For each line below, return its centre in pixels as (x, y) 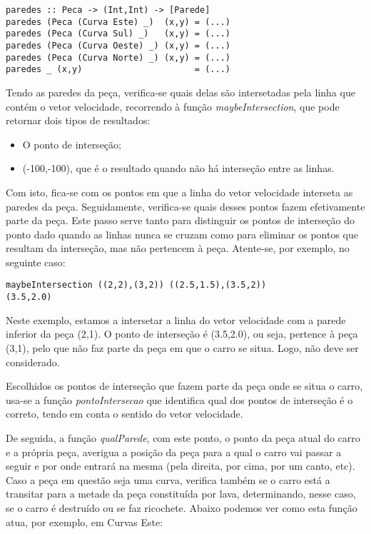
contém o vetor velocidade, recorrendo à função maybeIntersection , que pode (173, 106)
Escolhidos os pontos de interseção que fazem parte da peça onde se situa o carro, (184, 386)
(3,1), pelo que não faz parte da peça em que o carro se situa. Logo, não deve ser (182, 347)
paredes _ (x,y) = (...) (118, 70)
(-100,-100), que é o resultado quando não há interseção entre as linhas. (178, 168)
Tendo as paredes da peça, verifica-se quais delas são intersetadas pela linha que (181, 92)
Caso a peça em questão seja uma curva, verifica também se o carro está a (168, 479)
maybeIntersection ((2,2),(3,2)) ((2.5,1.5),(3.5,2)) (136, 285)
